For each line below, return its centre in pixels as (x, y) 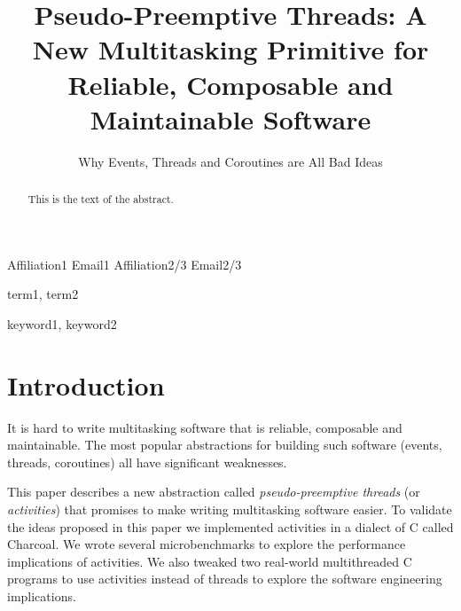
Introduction (86, 384)
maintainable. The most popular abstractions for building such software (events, (225, 445)
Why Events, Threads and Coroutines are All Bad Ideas (230, 161)
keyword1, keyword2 (62, 323)
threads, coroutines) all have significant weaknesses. (147, 462)
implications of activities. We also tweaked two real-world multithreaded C (210, 561)
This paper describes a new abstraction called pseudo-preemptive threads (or (214, 492)
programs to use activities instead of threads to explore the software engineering (225, 579)
